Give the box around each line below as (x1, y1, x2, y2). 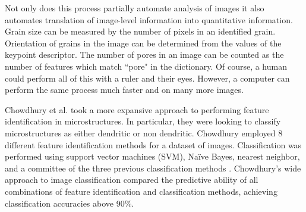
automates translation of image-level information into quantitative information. (5, 13, 293, 26)
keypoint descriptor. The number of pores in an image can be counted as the (5, 48, 284, 61)
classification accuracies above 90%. (5, 197, 134, 209)
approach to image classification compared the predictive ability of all (5, 173, 258, 186)
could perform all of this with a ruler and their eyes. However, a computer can (5, 71, 290, 84)
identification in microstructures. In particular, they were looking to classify (5, 115, 281, 127)
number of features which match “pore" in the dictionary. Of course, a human (5, 60, 287, 72)
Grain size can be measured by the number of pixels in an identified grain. (5, 25, 276, 38)
